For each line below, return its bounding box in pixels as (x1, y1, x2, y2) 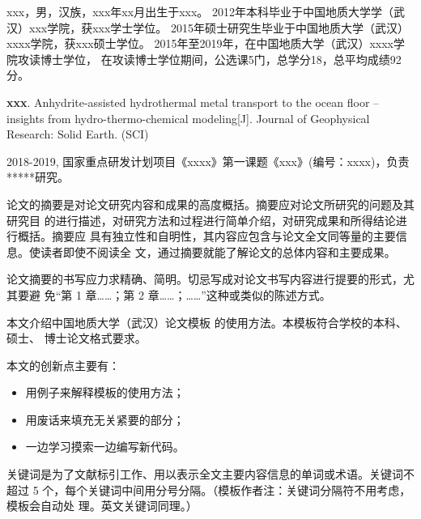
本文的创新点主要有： (6, 356, 120, 373)
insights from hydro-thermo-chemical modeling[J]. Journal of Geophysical (6, 109, 370, 126)
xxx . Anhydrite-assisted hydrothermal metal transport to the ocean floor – (6, 93, 380, 110)
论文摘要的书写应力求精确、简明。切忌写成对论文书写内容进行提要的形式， (6, 270, 403, 287)
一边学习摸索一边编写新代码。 (25, 438, 185, 455)
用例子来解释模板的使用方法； (25, 384, 185, 401)
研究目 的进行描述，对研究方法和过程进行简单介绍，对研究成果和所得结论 (6, 211, 396, 228)
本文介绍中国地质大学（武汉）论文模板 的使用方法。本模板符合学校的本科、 (6, 313, 407, 330)
